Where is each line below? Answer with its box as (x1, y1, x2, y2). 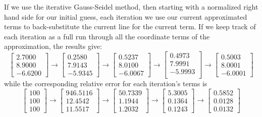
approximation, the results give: (4, 41, 102, 51)
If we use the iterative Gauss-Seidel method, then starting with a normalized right (4, 2, 258, 12)
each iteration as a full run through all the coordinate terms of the (4, 31, 210, 41)
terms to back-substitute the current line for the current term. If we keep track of (4, 21, 256, 32)
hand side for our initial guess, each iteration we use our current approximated (4, 11, 247, 22)
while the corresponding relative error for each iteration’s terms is (4, 78, 207, 89)
